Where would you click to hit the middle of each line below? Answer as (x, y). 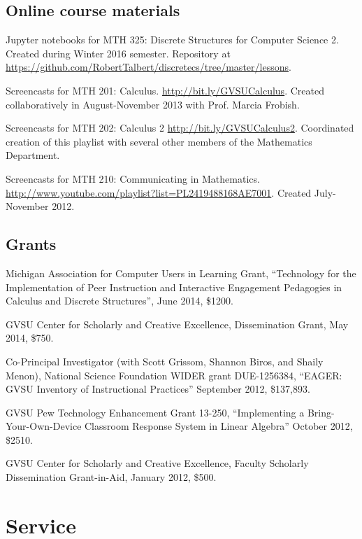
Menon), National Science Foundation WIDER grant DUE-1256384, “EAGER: (174, 375)
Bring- (321, 412)
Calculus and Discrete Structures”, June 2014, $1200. (120, 301)
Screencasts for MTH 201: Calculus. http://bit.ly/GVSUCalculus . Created (165, 90)
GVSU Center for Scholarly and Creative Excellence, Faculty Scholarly (157, 463)
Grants (31, 244)
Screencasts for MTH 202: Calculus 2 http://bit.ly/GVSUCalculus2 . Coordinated (180, 128)
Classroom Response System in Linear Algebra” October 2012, (219, 426)
